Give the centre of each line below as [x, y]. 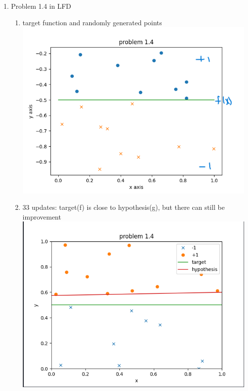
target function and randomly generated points [92, 22]
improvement [42, 216]
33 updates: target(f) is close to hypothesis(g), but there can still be [124, 207]
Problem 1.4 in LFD [41, 6]
